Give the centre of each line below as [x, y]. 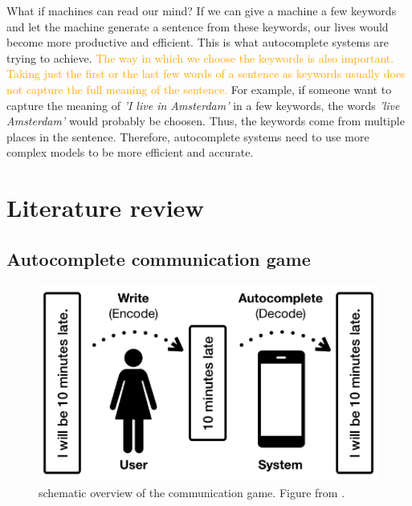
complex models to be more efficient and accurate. [130, 152]
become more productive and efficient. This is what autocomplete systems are [198, 42]
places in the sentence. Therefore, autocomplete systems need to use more [188, 136]
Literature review [105, 208]
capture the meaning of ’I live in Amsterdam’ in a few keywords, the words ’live [203, 105]
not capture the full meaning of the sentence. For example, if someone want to [199, 89]
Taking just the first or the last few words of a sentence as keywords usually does [206, 73]
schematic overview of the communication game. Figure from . [192, 492]
